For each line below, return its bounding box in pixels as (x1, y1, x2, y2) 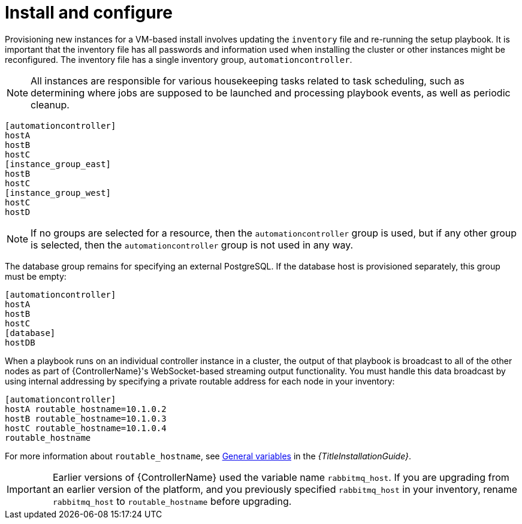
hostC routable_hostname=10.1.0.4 (5, 423, 167, 433)
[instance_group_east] (5, 159, 111, 169)
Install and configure (5, 2, 173, 23)
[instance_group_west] (5, 187, 111, 198)
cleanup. (31, 98, 70, 111)
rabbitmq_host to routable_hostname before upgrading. (52, 495, 292, 507)
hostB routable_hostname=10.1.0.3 (5, 413, 167, 423)
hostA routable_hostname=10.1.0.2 (5, 404, 167, 414)
